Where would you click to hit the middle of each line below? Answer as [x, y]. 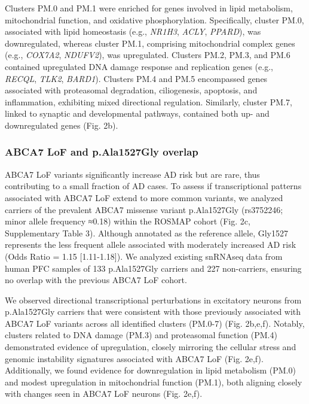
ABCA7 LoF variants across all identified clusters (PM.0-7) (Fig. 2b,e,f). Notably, [155, 323]
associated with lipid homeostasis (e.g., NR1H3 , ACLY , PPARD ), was [133, 31]
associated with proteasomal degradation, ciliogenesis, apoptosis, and [131, 90]
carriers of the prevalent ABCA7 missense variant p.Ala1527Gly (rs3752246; [144, 209]
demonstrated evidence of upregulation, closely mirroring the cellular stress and [151, 347]
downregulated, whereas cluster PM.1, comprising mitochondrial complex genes [150, 43]
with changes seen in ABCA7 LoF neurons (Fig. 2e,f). [104, 394]
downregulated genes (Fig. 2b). [62, 125]
